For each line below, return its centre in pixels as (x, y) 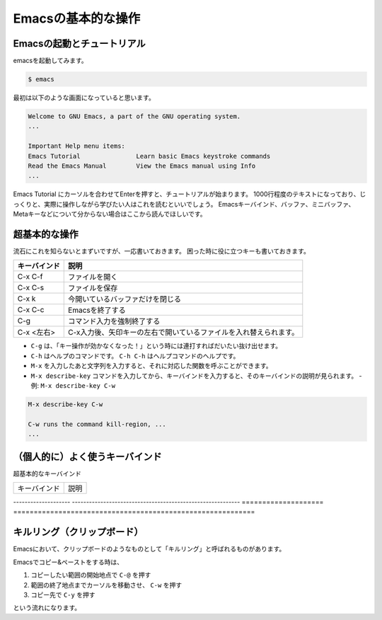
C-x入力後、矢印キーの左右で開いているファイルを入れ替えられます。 (184, 333)
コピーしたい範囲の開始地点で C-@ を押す (91, 575)
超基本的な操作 (46, 234)
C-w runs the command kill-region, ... (97, 424)
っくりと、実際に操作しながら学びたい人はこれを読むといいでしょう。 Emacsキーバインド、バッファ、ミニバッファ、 (184, 204)
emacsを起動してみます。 (50, 61)
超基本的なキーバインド (47, 473)
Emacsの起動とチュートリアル (80, 44)
